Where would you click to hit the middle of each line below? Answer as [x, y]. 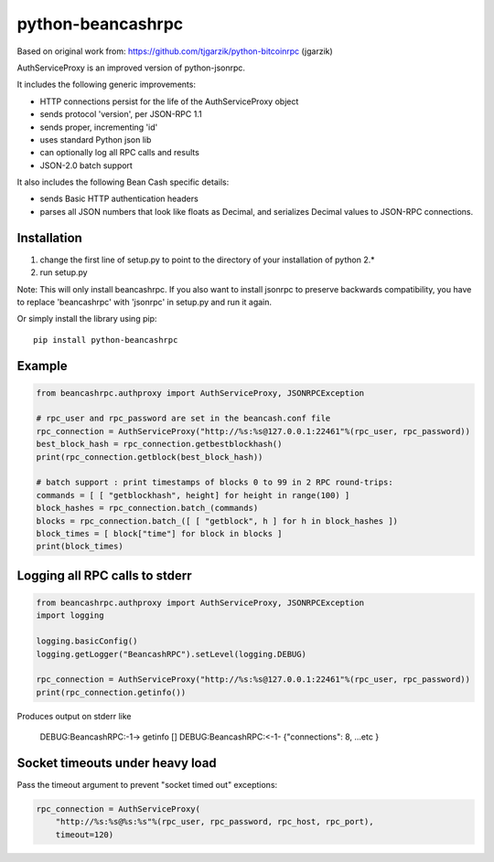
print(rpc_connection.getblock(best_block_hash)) [150, 457]
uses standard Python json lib [96, 139]
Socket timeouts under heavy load [117, 763]
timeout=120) [85, 835]
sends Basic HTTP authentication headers [119, 199]
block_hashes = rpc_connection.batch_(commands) [147, 508]
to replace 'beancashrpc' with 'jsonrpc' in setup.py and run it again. [145, 302]
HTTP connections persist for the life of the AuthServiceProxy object [169, 101]
